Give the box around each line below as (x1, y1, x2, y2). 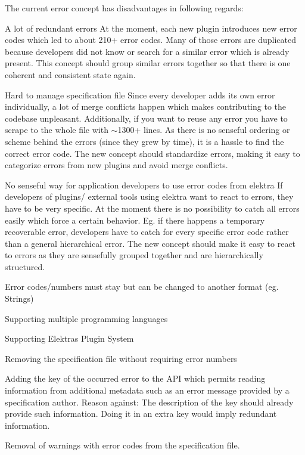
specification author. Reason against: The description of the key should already (5, 395, 294, 408)
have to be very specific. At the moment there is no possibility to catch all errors (5, 202, 300, 214)
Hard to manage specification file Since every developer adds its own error (5, 88, 275, 101)
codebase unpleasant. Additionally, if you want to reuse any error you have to (5, 112, 288, 124)
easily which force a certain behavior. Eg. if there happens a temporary (5, 213, 265, 226)
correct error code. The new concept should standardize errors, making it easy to (5, 147, 300, 159)
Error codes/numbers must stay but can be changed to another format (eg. (5, 280, 279, 293)
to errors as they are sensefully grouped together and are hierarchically (5, 249, 263, 261)
